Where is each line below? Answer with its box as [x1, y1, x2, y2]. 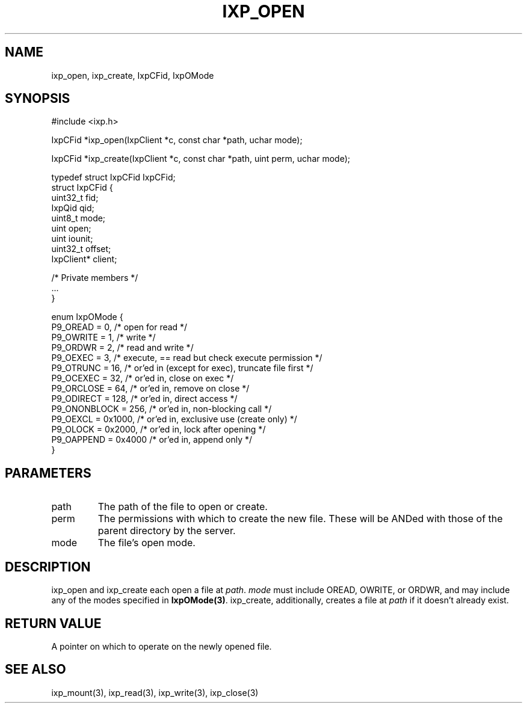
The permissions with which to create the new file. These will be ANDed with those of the [97, 513, 503, 525]
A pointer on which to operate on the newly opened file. [51, 641, 272, 651]
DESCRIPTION [5, 559, 91, 574]
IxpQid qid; [51, 203, 94, 214]
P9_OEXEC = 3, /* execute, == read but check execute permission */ [51, 352, 322, 363]
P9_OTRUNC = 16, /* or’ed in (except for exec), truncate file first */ [51, 363, 313, 374]
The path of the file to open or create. [97, 500, 268, 513]
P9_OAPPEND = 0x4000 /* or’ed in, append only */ [51, 434, 253, 445]
